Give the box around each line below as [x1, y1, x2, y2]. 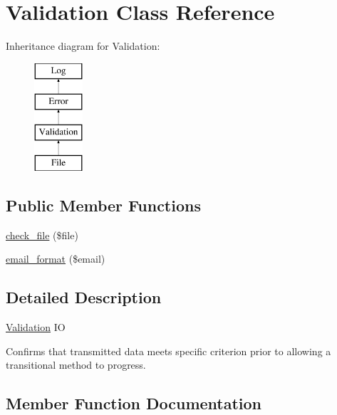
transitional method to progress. [6, 357, 146, 372]
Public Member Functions [6, 194, 201, 216]
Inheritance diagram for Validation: [6, 38, 160, 53]
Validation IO [6, 320, 66, 335]
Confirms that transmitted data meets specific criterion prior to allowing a [6, 343, 331, 358]
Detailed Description [6, 286, 162, 308]
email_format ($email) [6, 251, 105, 266]
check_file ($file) [6, 227, 78, 242]
